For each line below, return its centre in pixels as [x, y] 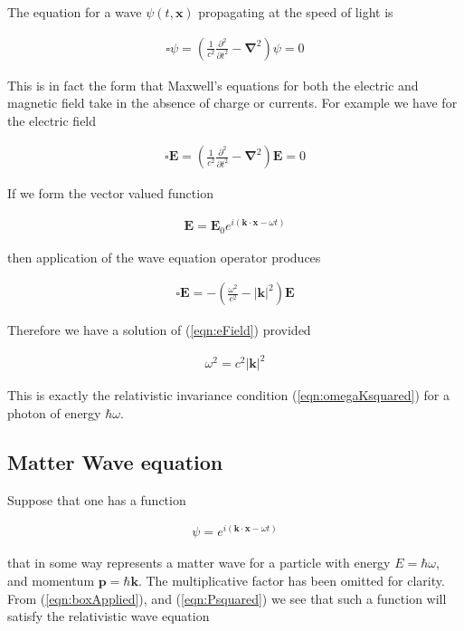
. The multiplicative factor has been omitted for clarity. [291, 581]
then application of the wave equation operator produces [164, 257]
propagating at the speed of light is [296, 12]
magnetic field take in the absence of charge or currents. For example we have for [232, 103]
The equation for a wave [75, 12]
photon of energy [54, 412]
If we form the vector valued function [110, 193]
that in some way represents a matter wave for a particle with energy [199, 563]
